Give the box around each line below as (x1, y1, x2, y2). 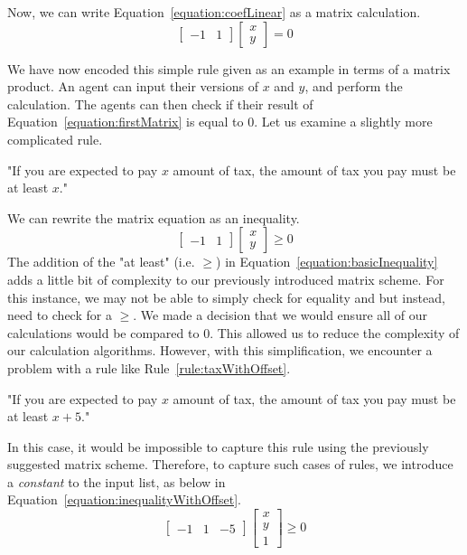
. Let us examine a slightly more (254, 112, 433, 131)
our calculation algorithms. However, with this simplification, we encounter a (7, 341, 433, 360)
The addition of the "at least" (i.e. (7, 252, 195, 271)
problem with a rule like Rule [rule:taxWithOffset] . (7, 358, 291, 377)
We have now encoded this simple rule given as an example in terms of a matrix (7, 59, 451, 78)
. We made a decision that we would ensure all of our (133, 306, 427, 325)
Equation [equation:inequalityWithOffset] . (7, 490, 241, 509)
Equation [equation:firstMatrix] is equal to (7, 112, 244, 131)
